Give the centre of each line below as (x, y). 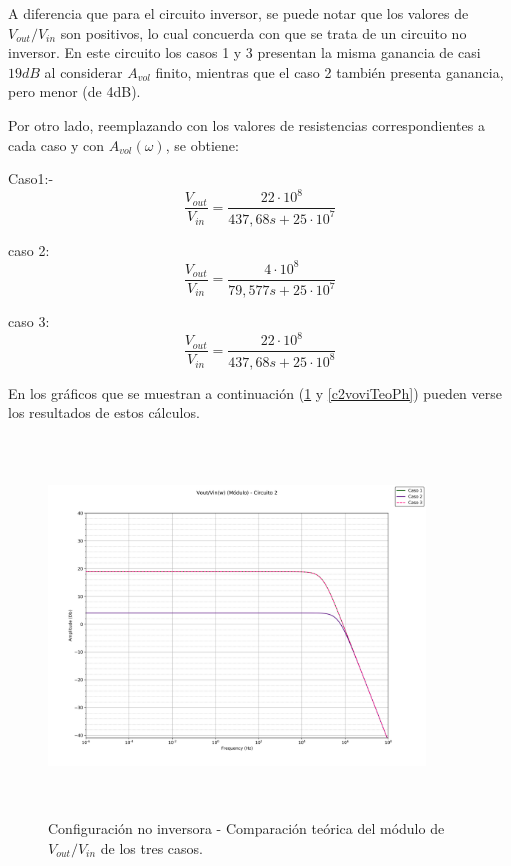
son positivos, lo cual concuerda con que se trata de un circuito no (263, 32)
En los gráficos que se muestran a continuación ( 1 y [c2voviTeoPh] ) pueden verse (255, 392)
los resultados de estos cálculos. (104, 412)
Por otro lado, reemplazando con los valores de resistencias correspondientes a (246, 124)
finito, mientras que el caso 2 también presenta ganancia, (329, 71)
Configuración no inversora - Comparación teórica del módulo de (246, 828)
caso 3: (29, 321)
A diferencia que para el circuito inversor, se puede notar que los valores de (238, 13)
